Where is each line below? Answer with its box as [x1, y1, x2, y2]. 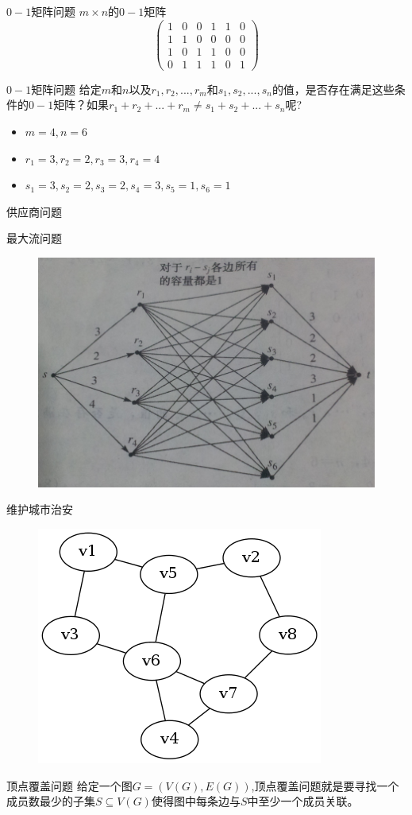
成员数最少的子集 [6, 793, 95, 809]
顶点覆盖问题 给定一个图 [6, 777, 133, 794]
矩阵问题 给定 [31, 80, 102, 97]
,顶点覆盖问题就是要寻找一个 [251, 777, 399, 794]
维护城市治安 [6, 501, 73, 518]
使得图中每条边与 [151, 793, 241, 809]
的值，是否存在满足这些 [271, 80, 395, 97]
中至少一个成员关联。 [247, 793, 359, 809]
